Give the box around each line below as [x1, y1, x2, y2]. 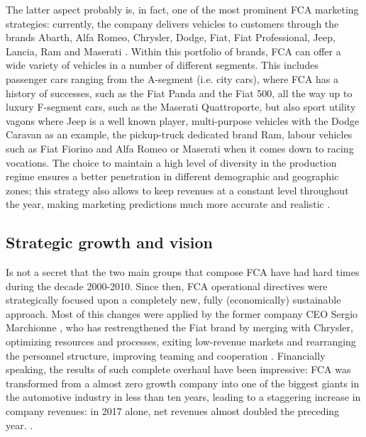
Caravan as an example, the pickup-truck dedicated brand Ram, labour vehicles [6, 127, 353, 142]
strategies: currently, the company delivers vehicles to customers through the [6, 16, 339, 31]
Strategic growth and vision [6, 231, 213, 253]
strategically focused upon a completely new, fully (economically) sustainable [6, 292, 341, 307]
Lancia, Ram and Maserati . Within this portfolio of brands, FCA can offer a [6, 43, 341, 58]
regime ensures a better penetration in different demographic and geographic [6, 169, 339, 184]
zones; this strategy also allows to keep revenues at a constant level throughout [6, 182, 349, 197]
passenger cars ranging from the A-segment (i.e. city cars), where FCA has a [6, 71, 339, 86]
